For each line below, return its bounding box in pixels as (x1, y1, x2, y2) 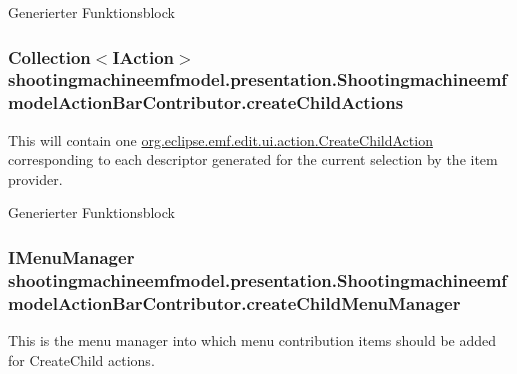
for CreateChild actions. (8, 349, 155, 370)
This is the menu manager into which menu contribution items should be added (8, 330, 497, 351)
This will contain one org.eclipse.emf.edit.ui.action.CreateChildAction (8, 129, 433, 150)
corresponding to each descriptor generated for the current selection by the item (8, 149, 498, 170)
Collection (8, 44, 91, 69)
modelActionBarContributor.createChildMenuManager (8, 290, 461, 315)
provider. (8, 168, 63, 189)
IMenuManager (8, 244, 135, 269)
